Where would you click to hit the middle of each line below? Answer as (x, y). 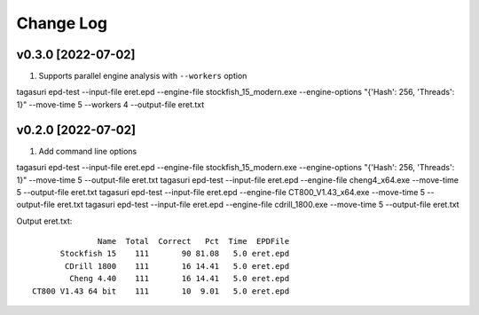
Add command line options (88, 151)
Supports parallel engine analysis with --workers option (143, 76)
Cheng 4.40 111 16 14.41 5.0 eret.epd (180, 279)
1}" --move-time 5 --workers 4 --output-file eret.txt (110, 104)
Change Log (62, 23)
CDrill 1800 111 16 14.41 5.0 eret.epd (177, 266)
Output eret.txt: (44, 221)
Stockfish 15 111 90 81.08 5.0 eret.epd (175, 254)
